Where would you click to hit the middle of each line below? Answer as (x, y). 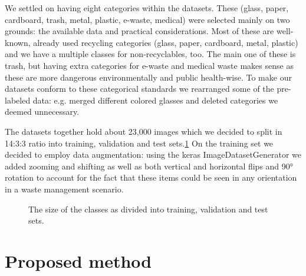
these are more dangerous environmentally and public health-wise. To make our (148, 77)
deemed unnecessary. (42, 112)
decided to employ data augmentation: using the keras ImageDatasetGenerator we (153, 154)
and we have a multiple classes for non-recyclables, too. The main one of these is (150, 54)
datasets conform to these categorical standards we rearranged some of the (139, 89)
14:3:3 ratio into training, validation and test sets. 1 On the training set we (139, 143)
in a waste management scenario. (64, 189)
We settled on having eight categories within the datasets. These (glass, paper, (147, 8)
